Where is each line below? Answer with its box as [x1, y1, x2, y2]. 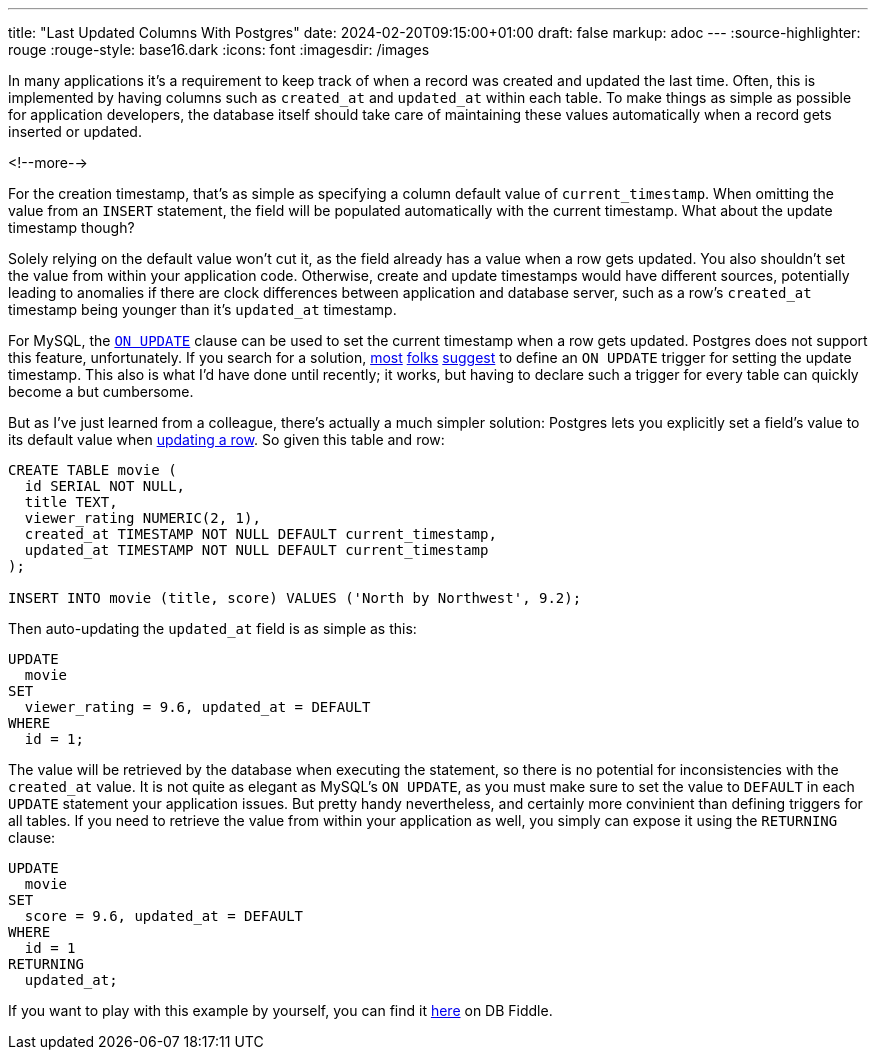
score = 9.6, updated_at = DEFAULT [24, 908, 304, 924]
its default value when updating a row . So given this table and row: [8, 431, 445, 448]
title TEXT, [24, 494, 118, 510]
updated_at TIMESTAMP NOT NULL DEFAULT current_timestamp [24, 542, 489, 558]
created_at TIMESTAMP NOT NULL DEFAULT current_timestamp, [24, 526, 497, 542]
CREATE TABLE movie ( [8, 462, 177, 478]
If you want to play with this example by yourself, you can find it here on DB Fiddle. [8, 1002, 553, 1019]
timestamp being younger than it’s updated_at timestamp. [8, 301, 397, 318]
